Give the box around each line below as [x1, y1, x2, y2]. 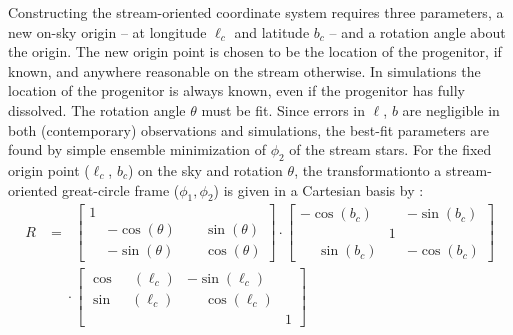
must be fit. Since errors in [201, 99, 366, 120]
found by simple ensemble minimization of [8, 139, 266, 160]
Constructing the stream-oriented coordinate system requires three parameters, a [8, 2, 504, 22]
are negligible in [402, 99, 500, 120]
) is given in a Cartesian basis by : [213, 179, 424, 200]
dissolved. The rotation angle [8, 99, 186, 120]
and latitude [234, 21, 310, 42]
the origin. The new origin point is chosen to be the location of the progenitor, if [8, 41, 502, 62]
